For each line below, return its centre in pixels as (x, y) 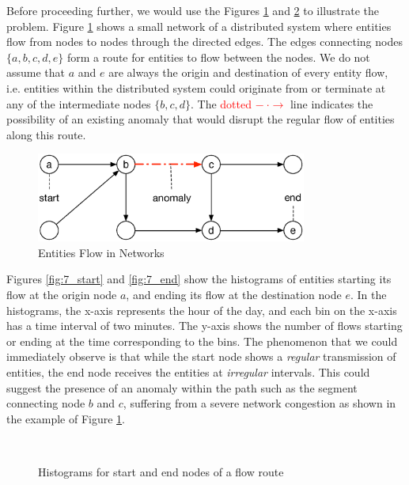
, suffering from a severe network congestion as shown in (259, 403)
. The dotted (222, 103)
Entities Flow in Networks (101, 252)
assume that (36, 72)
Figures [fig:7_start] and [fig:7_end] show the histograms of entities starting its (199, 279)
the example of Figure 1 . (66, 418)
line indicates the (331, 103)
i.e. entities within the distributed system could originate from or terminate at (196, 87)
